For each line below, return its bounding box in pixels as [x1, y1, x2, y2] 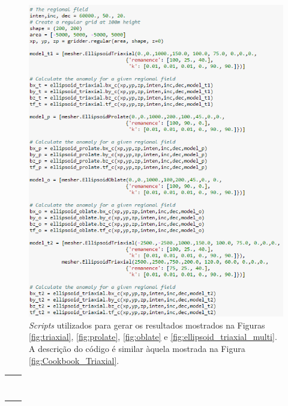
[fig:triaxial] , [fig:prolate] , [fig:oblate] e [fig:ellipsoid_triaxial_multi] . [29, 330, 277, 343]
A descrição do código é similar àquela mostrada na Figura [29, 342, 245, 355]
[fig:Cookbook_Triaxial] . [29, 354, 119, 366]
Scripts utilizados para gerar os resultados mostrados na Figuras [29, 318, 265, 331]
